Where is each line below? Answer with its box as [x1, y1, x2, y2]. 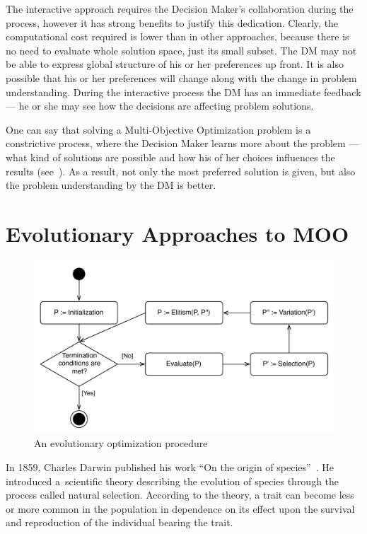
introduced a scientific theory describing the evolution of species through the [6, 473, 339, 488]
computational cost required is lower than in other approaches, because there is [6, 29, 349, 44]
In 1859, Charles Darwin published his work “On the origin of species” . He [6, 459, 334, 474]
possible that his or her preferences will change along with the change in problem [6, 70, 357, 85]
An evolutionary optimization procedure [34, 436, 208, 451]
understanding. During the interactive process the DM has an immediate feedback [6, 84, 361, 99]
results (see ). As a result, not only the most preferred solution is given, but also [6, 163, 356, 178]
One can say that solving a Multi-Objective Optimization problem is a [6, 122, 311, 137]
